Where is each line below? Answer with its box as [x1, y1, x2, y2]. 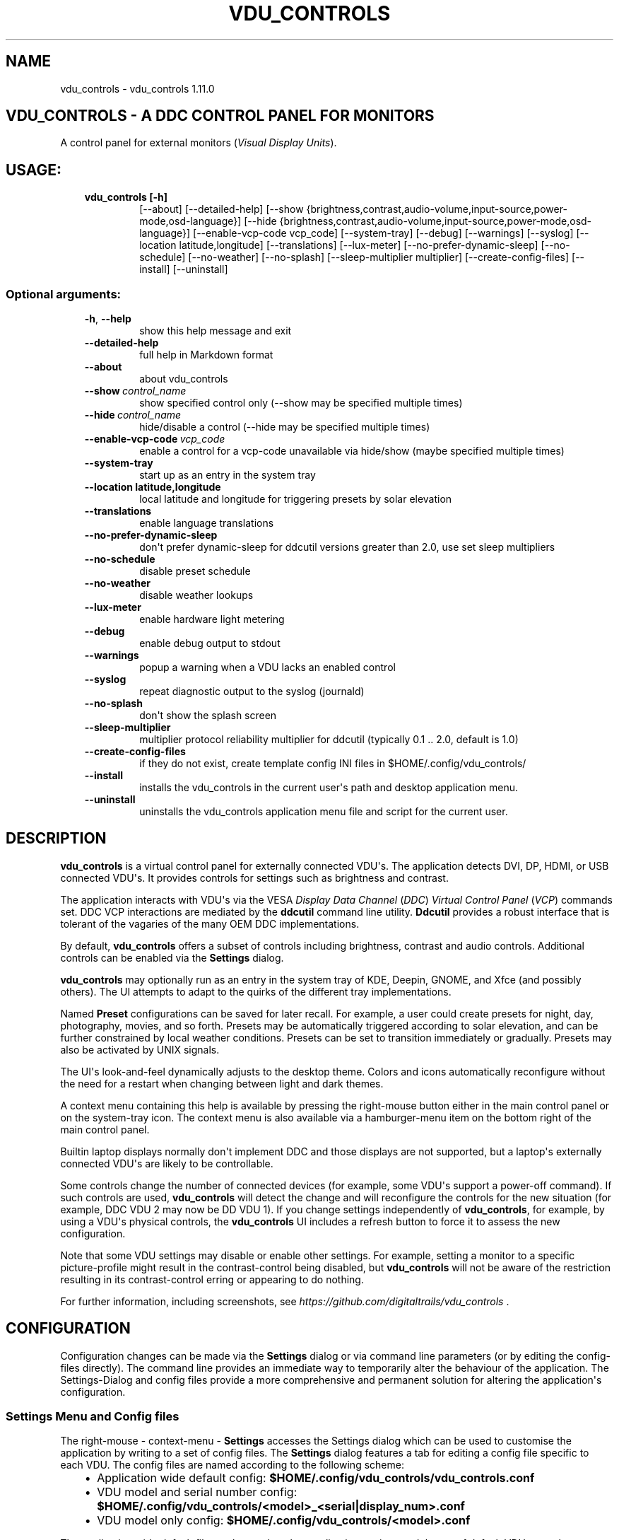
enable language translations [139, 517, 274, 530]
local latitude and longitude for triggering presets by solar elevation [139, 493, 452, 506]
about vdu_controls [139, 373, 228, 385]
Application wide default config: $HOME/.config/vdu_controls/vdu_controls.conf [97, 1471, 535, 1486]
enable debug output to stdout [139, 637, 281, 650]
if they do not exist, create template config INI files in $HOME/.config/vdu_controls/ [139, 757, 526, 770]
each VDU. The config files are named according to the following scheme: [60, 1459, 404, 1471]
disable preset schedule [139, 565, 251, 578]
